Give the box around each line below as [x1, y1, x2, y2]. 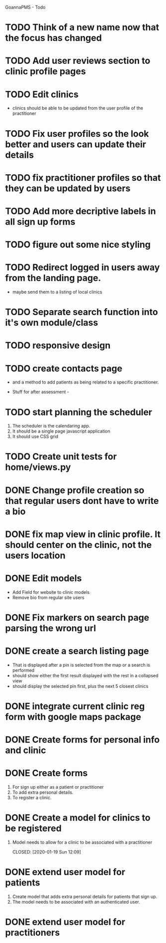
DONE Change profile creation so [5, 484, 145, 496]
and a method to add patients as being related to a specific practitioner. [12, 379, 159, 385]
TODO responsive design [5, 340, 111, 351]
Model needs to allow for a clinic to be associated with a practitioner [12, 839, 153, 846]
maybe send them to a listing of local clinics [12, 289, 102, 295]
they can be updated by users [5, 182, 131, 194]
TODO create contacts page [5, 363, 123, 374]
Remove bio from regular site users [12, 594, 84, 600]
